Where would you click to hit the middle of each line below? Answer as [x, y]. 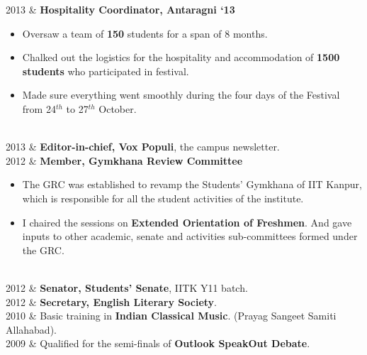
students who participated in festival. [106, 71]
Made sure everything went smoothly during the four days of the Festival [181, 95]
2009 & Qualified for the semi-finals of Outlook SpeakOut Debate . [158, 343]
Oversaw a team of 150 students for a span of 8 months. [145, 33]
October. [118, 108]
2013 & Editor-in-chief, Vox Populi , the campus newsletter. [143, 147]
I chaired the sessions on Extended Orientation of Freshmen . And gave [187, 222]
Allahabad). [31, 329]
